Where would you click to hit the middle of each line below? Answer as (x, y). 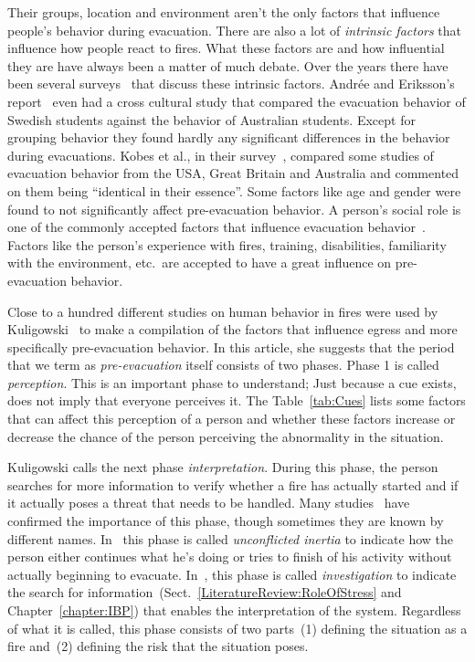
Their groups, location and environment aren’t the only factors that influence (224, 12)
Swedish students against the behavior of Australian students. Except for (211, 119)
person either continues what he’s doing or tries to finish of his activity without (230, 557)
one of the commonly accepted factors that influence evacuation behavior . (216, 227)
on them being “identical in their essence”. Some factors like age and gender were (234, 190)
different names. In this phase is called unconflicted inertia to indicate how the (231, 538)
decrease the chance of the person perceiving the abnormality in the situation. (226, 436)
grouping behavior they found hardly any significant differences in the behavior (229, 137)
